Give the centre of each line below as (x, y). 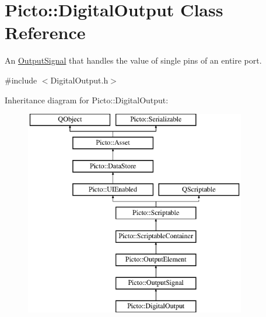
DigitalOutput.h (79, 80)
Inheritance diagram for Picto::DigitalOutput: (87, 100)
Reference (45, 32)
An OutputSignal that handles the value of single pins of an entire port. (133, 60)
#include (21, 80)
